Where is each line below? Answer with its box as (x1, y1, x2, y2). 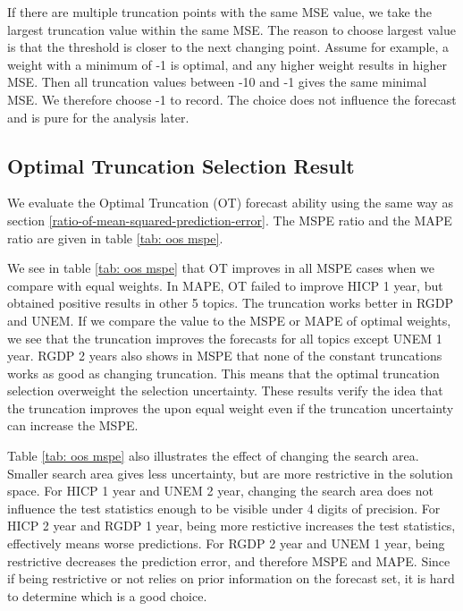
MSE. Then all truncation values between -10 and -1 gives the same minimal (7, 72, 427, 91)
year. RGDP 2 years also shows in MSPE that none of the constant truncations (7, 346, 442, 365)
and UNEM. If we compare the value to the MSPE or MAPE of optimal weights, (7, 310, 451, 329)
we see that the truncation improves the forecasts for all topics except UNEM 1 (7, 328, 442, 347)
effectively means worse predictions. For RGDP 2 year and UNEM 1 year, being (7, 534, 445, 553)
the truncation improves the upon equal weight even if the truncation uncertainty (7, 398, 454, 417)
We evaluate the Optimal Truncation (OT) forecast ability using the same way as (7, 193, 453, 212)
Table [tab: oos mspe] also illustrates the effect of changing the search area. (7, 446, 419, 465)
